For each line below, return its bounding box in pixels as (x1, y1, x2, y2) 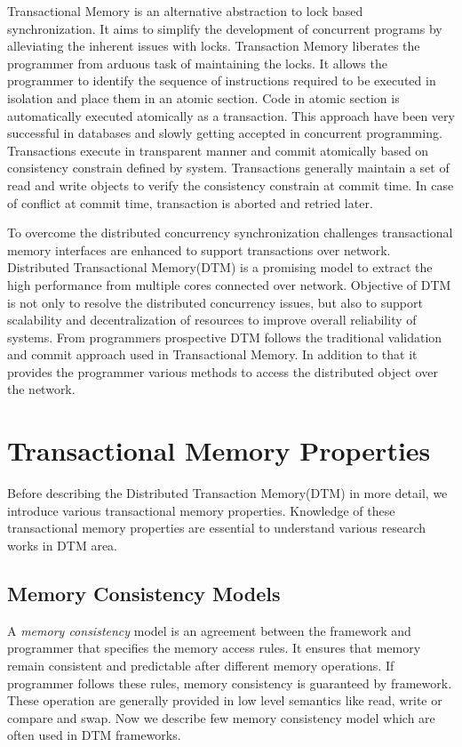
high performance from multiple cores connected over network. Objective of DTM (7, 275, 451, 293)
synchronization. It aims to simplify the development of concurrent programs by (7, 19, 442, 37)
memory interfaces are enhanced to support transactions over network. (7, 240, 391, 259)
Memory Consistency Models (7, 579, 281, 606)
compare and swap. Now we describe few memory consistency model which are (7, 708, 435, 727)
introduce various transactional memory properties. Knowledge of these (7, 501, 395, 519)
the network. (7, 380, 76, 398)
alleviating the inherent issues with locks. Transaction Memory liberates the (7, 36, 420, 55)
